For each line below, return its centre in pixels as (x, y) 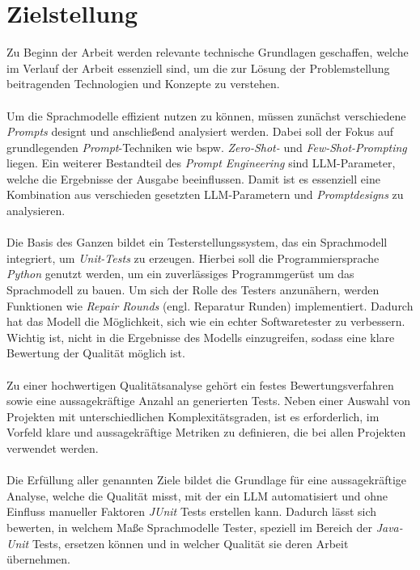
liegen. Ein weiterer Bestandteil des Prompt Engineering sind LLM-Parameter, (201, 163)
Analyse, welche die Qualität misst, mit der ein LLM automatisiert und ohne (197, 495)
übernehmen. (39, 559)
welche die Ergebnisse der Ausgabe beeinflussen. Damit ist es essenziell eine (193, 178)
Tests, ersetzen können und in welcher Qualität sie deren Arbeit (190, 543)
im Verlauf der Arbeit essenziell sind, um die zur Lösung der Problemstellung (198, 68)
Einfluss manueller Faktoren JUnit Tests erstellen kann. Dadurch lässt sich (192, 511)
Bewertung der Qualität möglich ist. (96, 353)
